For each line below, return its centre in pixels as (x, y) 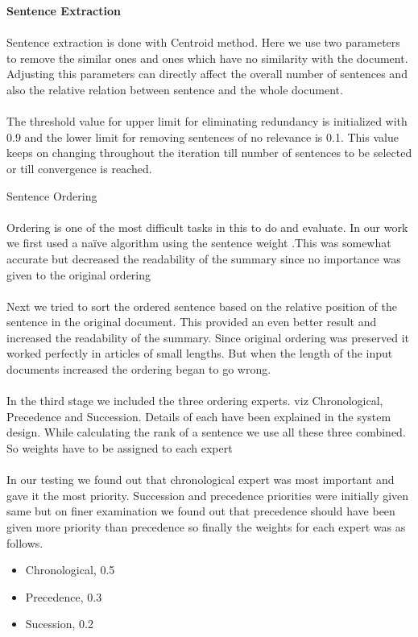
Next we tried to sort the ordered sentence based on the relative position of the (202, 306)
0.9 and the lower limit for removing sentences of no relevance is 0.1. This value (203, 136)
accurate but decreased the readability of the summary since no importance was (204, 258)
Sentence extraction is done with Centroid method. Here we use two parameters (203, 42)
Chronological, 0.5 (70, 570)
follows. (25, 542)
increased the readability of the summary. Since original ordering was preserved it (208, 337)
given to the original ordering (79, 274)
